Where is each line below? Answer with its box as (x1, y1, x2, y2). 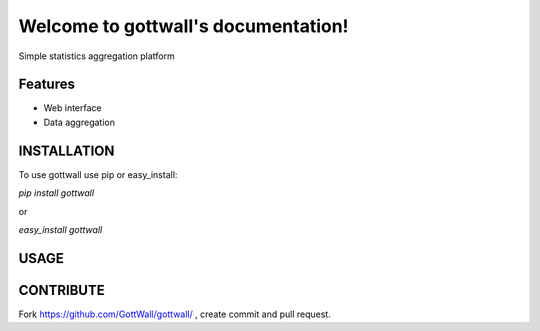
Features (18, 76, 75, 93)
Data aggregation (43, 116, 115, 128)
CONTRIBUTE (18, 281, 105, 299)
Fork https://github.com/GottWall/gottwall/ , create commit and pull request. (18, 308, 332, 320)
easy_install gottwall (18, 223, 103, 235)
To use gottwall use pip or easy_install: (18, 168, 178, 180)
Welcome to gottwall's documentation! (18, 15, 349, 37)
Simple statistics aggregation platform (18, 50, 175, 62)
